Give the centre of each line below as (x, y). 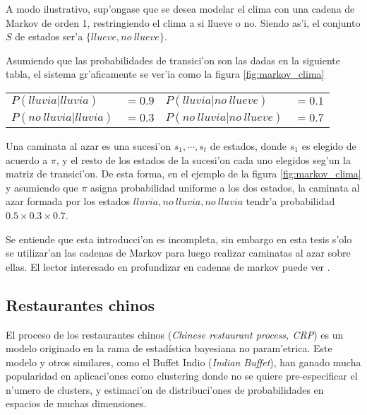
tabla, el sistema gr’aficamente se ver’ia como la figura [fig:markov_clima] (165, 74)
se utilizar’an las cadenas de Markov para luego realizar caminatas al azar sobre (178, 253)
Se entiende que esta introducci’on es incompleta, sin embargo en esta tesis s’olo (179, 239)
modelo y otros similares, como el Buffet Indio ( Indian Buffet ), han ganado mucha (183, 362)
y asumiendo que (42, 187)
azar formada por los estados (68, 201)
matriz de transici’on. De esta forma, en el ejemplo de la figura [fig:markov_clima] (183, 174)
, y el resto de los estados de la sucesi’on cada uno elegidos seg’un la (203, 159)
